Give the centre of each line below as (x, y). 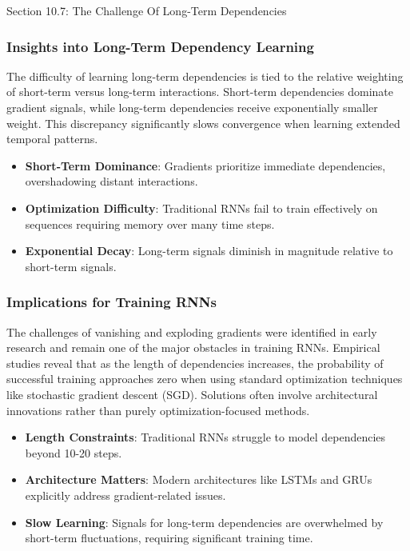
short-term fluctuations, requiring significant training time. (169, 538)
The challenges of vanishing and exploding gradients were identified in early (192, 331)
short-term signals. (71, 266)
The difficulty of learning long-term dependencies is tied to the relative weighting (205, 76)
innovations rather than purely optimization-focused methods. (158, 410)
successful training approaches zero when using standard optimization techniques (205, 379)
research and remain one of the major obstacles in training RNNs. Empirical (193, 347)
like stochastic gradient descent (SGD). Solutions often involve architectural (192, 394)
